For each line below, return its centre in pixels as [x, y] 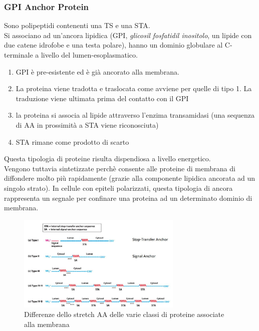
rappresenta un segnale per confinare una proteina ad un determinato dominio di [128, 198]
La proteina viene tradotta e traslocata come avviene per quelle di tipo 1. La [134, 88]
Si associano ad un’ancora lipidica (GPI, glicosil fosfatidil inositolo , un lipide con [128, 35]
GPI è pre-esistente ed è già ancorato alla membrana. [97, 71]
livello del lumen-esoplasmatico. [89, 55]
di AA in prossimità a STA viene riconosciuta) [87, 124]
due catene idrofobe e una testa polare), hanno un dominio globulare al [113, 45]
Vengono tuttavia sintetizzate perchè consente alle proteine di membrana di [120, 168]
